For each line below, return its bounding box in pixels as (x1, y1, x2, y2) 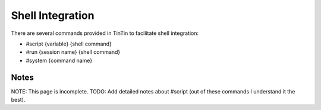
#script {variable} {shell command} (26, 40, 112, 47)
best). (11, 96, 26, 103)
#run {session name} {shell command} (26, 48, 121, 56)
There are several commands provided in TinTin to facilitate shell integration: (11, 30, 199, 37)
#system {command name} (26, 57, 93, 64)
